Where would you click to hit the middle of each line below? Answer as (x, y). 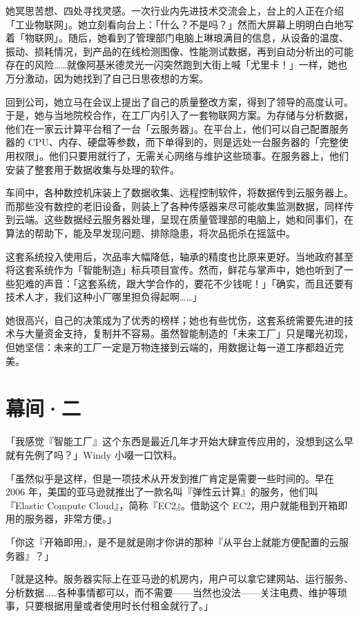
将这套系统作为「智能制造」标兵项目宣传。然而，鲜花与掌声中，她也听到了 (175, 270)
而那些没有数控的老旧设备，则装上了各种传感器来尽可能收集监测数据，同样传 (179, 206)
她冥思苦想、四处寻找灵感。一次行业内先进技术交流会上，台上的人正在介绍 (175, 10)
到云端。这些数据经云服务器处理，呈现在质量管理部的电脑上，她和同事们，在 (179, 219)
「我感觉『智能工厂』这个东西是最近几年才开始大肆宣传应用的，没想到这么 (175, 441)
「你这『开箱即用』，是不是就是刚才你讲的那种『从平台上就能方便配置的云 (172, 541)
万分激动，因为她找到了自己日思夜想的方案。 (107, 78)
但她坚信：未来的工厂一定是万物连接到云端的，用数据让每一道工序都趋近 (170, 347)
